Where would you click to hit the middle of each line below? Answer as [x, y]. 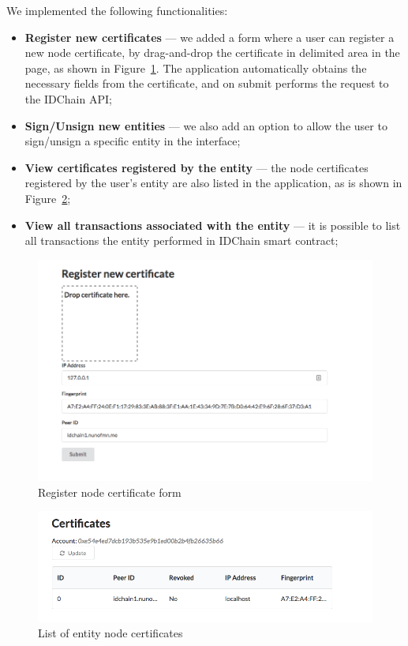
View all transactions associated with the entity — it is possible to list [213, 225]
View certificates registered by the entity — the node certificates [197, 167]
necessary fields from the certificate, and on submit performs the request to [207, 83]
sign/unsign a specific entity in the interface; [133, 141]
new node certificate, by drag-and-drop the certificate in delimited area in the [212, 53]
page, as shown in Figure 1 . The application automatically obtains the [196, 68]
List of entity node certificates [110, 633]
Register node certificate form [110, 492]
